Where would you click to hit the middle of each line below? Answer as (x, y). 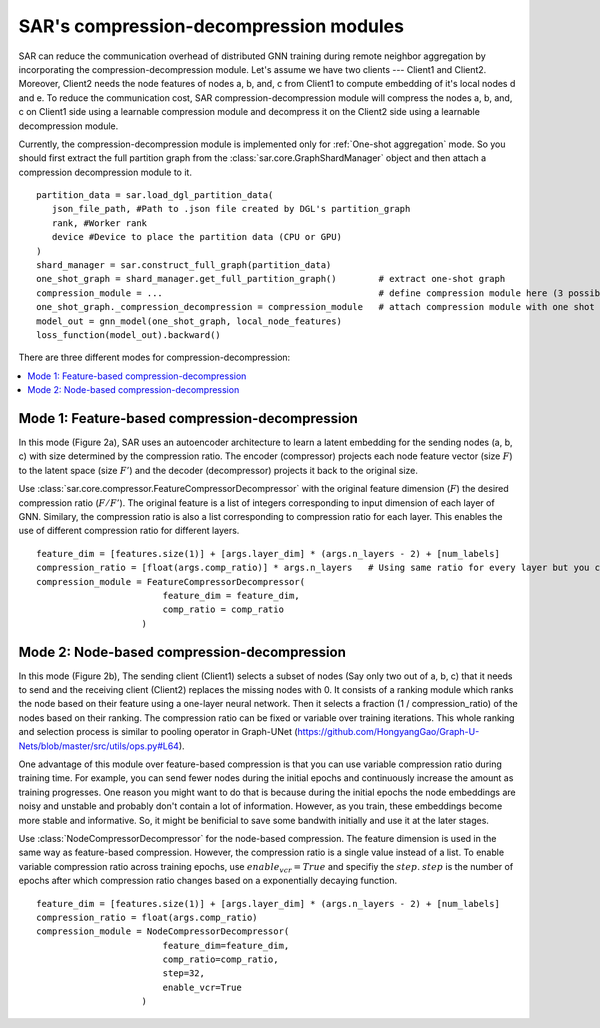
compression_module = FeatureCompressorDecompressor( (170, 581)
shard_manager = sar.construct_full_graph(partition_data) (184, 265)
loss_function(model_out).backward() (129, 334)
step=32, (183, 973)
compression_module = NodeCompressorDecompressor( (163, 931)
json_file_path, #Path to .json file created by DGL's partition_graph (231, 209)
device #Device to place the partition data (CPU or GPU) (196, 237)
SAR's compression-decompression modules (211, 26)
